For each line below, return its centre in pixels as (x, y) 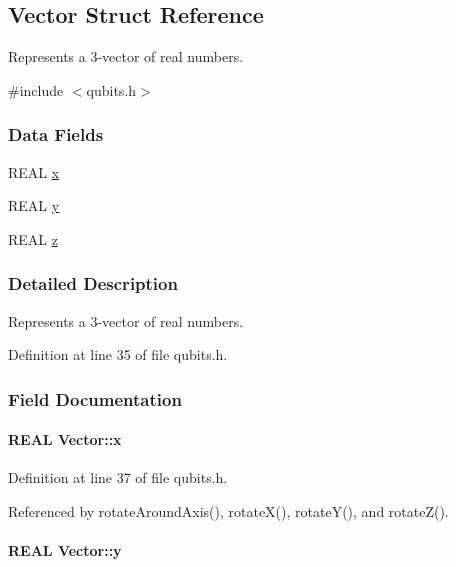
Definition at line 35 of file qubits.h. (118, 354)
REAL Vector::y (65, 550)
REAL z (33, 238)
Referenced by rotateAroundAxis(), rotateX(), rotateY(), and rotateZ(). (228, 511)
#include (36, 89)
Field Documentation (95, 398)
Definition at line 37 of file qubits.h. (118, 477)
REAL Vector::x (65, 439)
